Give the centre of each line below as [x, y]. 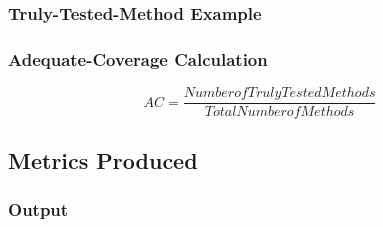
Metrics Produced [103, 159]
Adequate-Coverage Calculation [138, 58]
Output [38, 208]
